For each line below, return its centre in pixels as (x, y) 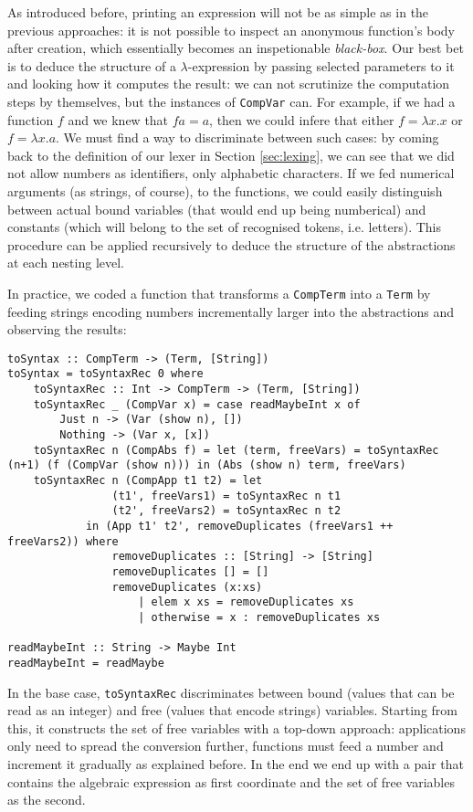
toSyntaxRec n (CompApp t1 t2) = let (148, 481)
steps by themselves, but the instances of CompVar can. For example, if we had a (231, 101)
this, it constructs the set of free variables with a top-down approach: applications (236, 728)
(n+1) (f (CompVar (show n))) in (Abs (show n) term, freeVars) (207, 465)
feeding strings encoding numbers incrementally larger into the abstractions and (231, 311)
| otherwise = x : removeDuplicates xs (259, 617)
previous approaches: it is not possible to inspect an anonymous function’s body (231, 30)
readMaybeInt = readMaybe (86, 663)
